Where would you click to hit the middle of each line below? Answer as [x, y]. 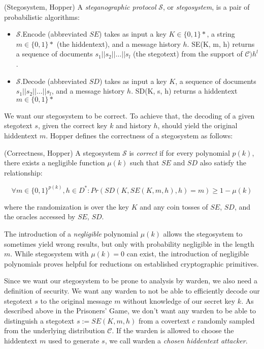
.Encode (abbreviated [54, 34]
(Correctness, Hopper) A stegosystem [62, 152]
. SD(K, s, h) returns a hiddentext [184, 91]
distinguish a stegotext [39, 320]
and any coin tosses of [174, 206]
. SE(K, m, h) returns [221, 43]
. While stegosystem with [49, 254]
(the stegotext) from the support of [188, 54]
